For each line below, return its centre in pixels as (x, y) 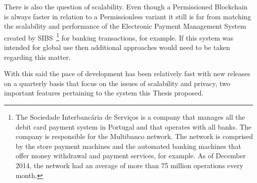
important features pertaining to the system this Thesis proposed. (104, 93)
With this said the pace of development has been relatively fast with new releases (127, 73)
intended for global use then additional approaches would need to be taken (117, 47)
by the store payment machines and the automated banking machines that (128, 146)
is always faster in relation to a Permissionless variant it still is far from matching (128, 16)
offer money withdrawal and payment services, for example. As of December (131, 156)
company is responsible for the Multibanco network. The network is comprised (134, 136)
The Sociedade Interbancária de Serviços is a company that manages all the (130, 117)
